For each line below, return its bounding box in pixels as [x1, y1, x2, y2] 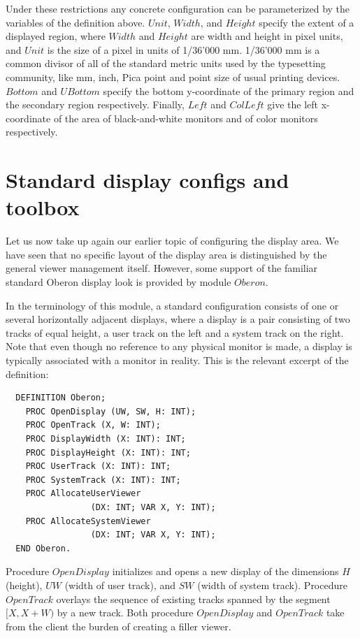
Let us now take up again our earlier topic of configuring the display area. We [6, 233, 339, 248]
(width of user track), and [64, 577, 176, 592]
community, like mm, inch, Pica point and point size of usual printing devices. [6, 69, 340, 84]
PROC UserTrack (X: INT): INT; [25, 461, 171, 472]
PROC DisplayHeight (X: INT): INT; [25, 447, 191, 458]
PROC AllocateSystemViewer [25, 516, 151, 526]
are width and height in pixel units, [191, 29, 343, 43]
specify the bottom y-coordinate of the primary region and [103, 83, 354, 98]
